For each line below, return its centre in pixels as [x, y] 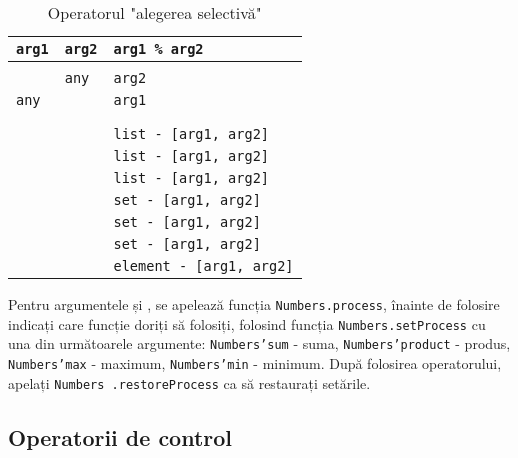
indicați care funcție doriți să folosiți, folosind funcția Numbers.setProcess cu [247, 323]
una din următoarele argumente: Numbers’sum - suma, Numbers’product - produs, [259, 343]
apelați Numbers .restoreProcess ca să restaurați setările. [189, 382]
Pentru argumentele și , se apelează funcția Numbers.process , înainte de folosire [254, 304]
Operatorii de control [120, 436]
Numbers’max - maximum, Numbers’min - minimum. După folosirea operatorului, [255, 362]
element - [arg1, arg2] [203, 266]
